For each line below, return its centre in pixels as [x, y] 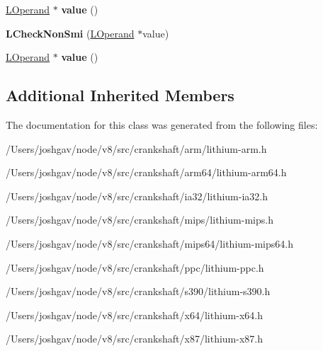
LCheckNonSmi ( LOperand [70, 33]
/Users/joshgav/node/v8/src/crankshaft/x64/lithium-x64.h [134, 315]
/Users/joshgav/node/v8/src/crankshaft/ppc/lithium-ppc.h [135, 267]
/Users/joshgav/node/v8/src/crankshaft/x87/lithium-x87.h [134, 339]
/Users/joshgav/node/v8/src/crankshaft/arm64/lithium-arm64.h [146, 172]
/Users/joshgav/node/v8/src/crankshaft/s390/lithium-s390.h [138, 291]
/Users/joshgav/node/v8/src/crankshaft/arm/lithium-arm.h [136, 148]
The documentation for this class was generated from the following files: [162, 124]
